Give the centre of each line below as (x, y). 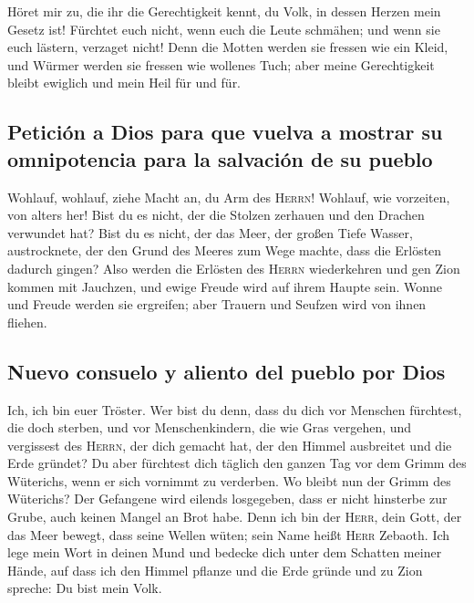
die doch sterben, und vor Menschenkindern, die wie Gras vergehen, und (210, 427)
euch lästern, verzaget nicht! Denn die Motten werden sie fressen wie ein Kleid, (228, 47)
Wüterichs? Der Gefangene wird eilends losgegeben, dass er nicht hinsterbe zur (227, 499)
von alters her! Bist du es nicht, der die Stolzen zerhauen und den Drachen (216, 215)
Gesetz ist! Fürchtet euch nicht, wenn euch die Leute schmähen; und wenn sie (224, 29)
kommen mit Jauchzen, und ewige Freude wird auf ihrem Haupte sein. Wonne (225, 286)
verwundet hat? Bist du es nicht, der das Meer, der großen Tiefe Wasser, (210, 232)
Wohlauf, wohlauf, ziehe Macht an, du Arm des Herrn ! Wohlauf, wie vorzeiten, (229, 197)
